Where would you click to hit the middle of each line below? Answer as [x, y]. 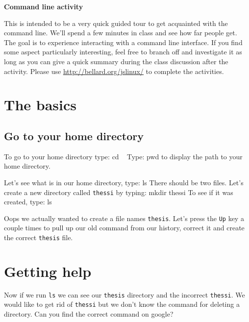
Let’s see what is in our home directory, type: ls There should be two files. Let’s [124, 182]
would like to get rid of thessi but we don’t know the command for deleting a [122, 304]
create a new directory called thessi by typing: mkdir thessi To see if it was [119, 192]
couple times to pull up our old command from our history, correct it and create [124, 228]
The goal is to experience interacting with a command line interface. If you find [123, 42]
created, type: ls [28, 202]
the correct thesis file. [38, 237]
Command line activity [44, 6]
